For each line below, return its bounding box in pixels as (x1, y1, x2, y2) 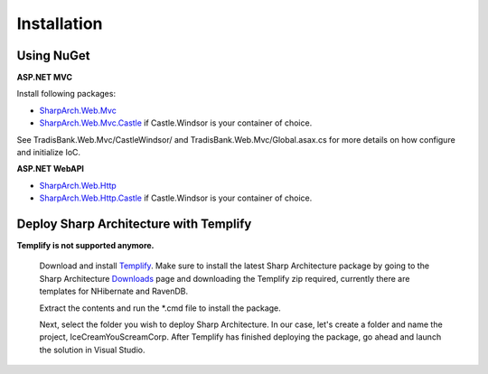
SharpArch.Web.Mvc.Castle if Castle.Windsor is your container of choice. (39, 117, 313, 128)
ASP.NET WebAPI (16, 164, 85, 174)
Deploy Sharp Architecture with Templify (16, 217, 252, 231)
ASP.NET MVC (16, 72, 72, 83)
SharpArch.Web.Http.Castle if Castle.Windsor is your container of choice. (39, 192, 313, 203)
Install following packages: (16, 89, 117, 99)
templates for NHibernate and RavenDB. (39, 285, 189, 297)
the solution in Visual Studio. (39, 344, 145, 355)
